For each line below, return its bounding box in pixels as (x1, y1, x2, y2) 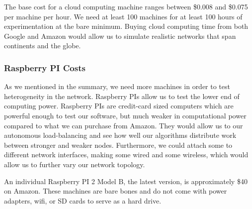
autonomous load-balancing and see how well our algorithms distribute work (4, 130, 237, 140)
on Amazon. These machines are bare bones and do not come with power (4, 186, 227, 196)
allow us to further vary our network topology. (4, 159, 145, 169)
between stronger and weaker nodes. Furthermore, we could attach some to (4, 139, 233, 150)
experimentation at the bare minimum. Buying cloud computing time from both (4, 21, 249, 31)
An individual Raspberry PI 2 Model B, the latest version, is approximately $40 (4, 176, 248, 186)
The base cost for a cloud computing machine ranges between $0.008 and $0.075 (4, 1, 248, 11)
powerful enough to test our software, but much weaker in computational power (4, 110, 247, 120)
